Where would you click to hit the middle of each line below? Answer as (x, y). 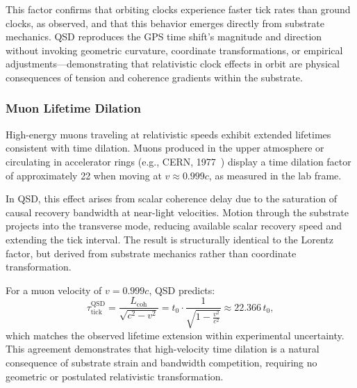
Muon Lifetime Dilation (73, 108)
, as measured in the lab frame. (275, 175)
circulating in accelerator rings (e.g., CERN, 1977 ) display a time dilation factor (178, 161)
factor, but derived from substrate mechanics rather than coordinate (151, 253)
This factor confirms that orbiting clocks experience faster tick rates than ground (178, 9)
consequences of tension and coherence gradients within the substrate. (154, 77)
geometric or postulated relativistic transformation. (115, 376)
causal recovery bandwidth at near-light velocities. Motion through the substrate (177, 212)
